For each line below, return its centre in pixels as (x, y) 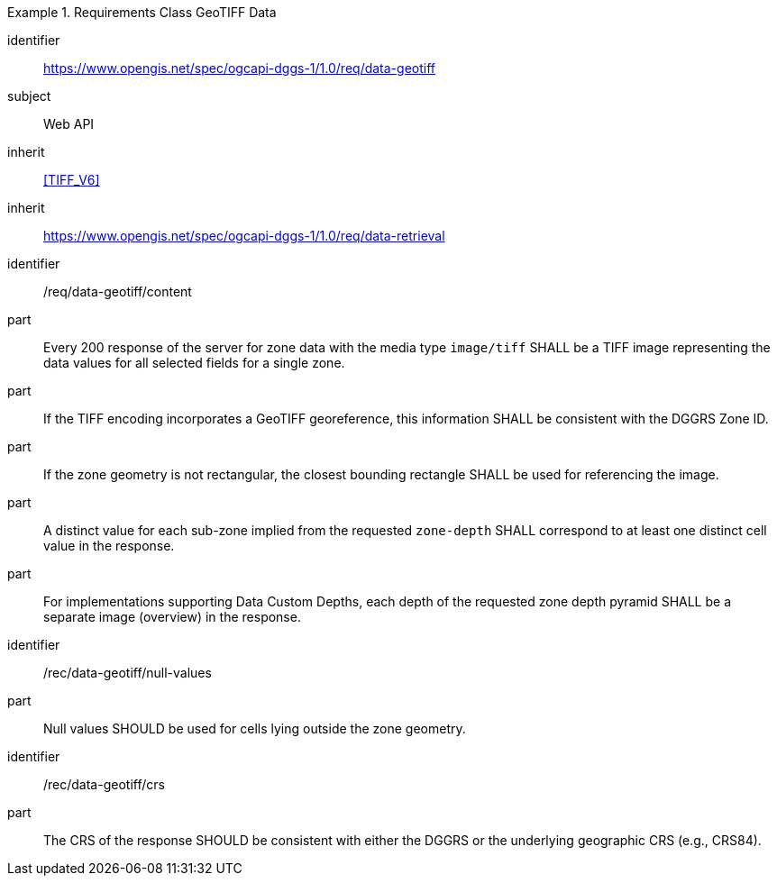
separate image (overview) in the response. (172, 617)
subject (29, 96)
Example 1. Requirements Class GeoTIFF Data (142, 12)
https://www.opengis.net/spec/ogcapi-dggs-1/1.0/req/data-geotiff (239, 68)
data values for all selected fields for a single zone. (194, 363)
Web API (69, 124)
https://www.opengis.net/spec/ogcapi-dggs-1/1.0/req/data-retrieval (244, 236)
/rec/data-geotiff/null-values (128, 673)
